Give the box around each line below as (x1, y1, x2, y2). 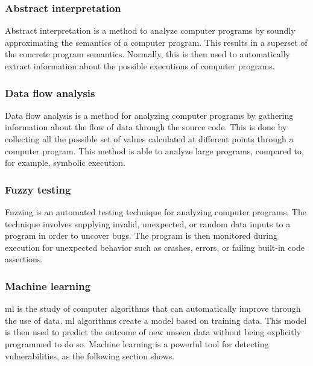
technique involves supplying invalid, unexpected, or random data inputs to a (5, 217, 291, 230)
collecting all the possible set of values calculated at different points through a (5, 133, 294, 145)
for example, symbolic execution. (5, 156, 126, 169)
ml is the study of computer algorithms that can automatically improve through (5, 302, 301, 315)
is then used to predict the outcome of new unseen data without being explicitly (5, 326, 302, 338)
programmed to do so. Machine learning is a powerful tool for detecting (5, 337, 269, 350)
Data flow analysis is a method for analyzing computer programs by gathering (5, 109, 294, 121)
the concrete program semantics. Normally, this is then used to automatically (5, 48, 291, 60)
